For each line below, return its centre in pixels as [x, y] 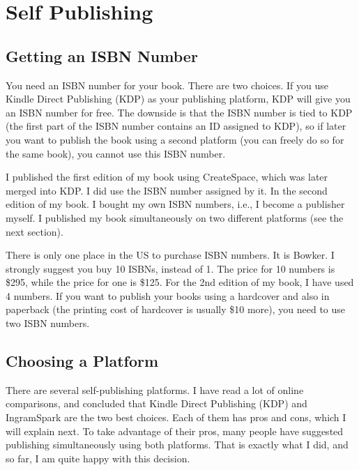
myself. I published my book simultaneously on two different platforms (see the [175, 217]
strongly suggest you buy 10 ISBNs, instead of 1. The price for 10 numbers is [170, 268]
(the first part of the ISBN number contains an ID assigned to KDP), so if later [176, 126]
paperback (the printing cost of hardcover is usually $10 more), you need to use [176, 309]
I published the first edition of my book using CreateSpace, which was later [167, 177]
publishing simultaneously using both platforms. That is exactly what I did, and [177, 445]
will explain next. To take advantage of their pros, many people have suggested [175, 431]
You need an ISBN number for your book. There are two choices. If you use [167, 85]
